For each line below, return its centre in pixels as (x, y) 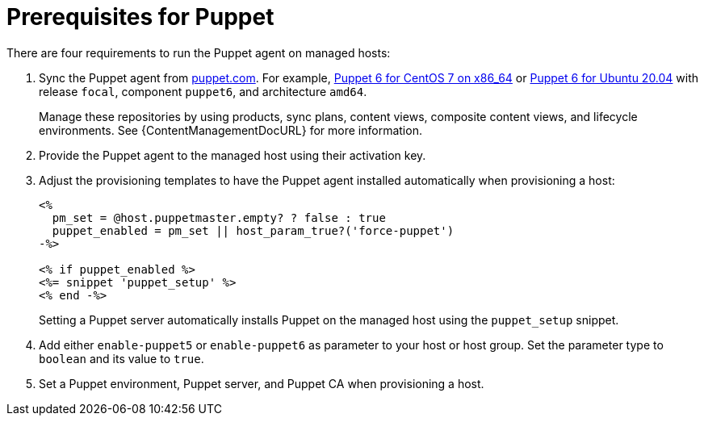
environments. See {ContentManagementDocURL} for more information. (230, 130)
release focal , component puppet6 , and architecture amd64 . (203, 91)
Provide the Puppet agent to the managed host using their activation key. (233, 155)
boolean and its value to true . (122, 358)
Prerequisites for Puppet (140, 17)
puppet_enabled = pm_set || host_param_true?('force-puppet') (253, 230)
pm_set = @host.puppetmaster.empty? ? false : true (219, 217)
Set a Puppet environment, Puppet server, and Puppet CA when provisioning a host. (262, 383)
